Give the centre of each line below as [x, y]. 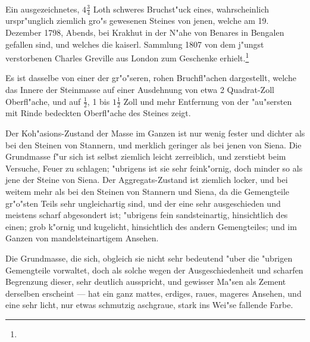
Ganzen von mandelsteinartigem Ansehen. [82, 238]
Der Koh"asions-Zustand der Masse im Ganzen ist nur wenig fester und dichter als [155, 133]
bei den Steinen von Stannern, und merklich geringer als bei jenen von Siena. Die [154, 144]
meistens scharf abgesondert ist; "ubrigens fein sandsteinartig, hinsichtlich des [147, 215]
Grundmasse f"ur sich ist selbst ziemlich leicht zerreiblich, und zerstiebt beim [146, 156]
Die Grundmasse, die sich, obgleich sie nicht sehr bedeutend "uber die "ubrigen [149, 258]
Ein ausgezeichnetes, [43, 9]
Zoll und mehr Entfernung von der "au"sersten [208, 101]
